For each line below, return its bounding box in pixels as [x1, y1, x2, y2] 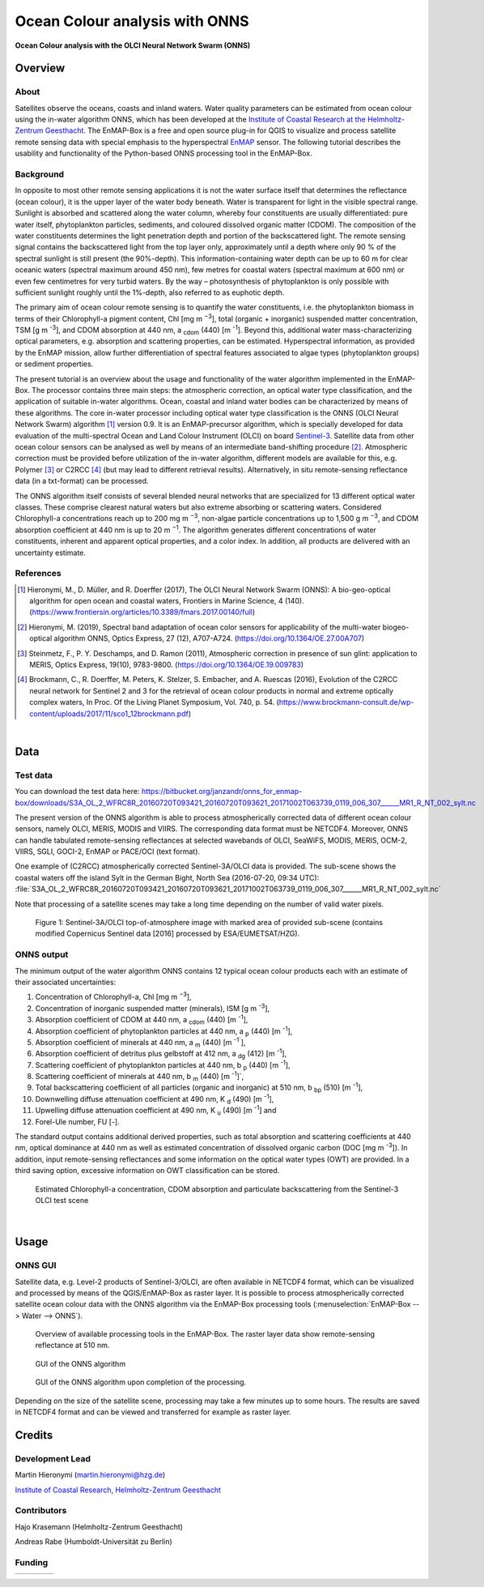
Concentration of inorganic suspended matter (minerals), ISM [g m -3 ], [35, 1002, 270, 1013]
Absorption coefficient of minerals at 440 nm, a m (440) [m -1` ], [35, 1036, 246, 1049]
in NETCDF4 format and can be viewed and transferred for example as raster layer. [15, 1407, 291, 1417]
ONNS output [15, 949, 69, 960]
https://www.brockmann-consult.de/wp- [278, 698, 414, 707]
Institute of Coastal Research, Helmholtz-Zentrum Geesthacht [15, 1485, 222, 1495]
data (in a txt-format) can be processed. [15, 476, 149, 486]
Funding [15, 1556, 49, 1568]
